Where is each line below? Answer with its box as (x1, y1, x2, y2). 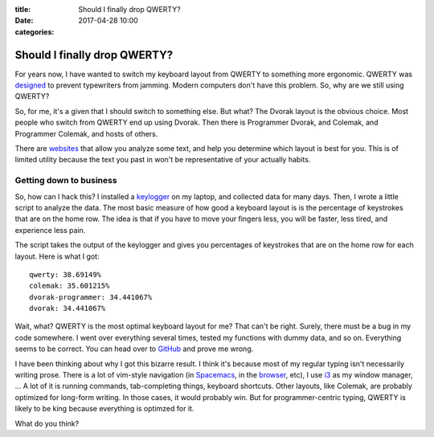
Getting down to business (14, 175, 117, 186)
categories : (14, 27, 55, 36)
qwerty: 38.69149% (29, 270, 102, 279)
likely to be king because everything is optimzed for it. (14, 404, 194, 414)
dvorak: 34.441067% (29, 304, 106, 313)
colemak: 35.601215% (29, 281, 110, 291)
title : (14, 5, 31, 14)
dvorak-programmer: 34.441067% (29, 292, 153, 301)
